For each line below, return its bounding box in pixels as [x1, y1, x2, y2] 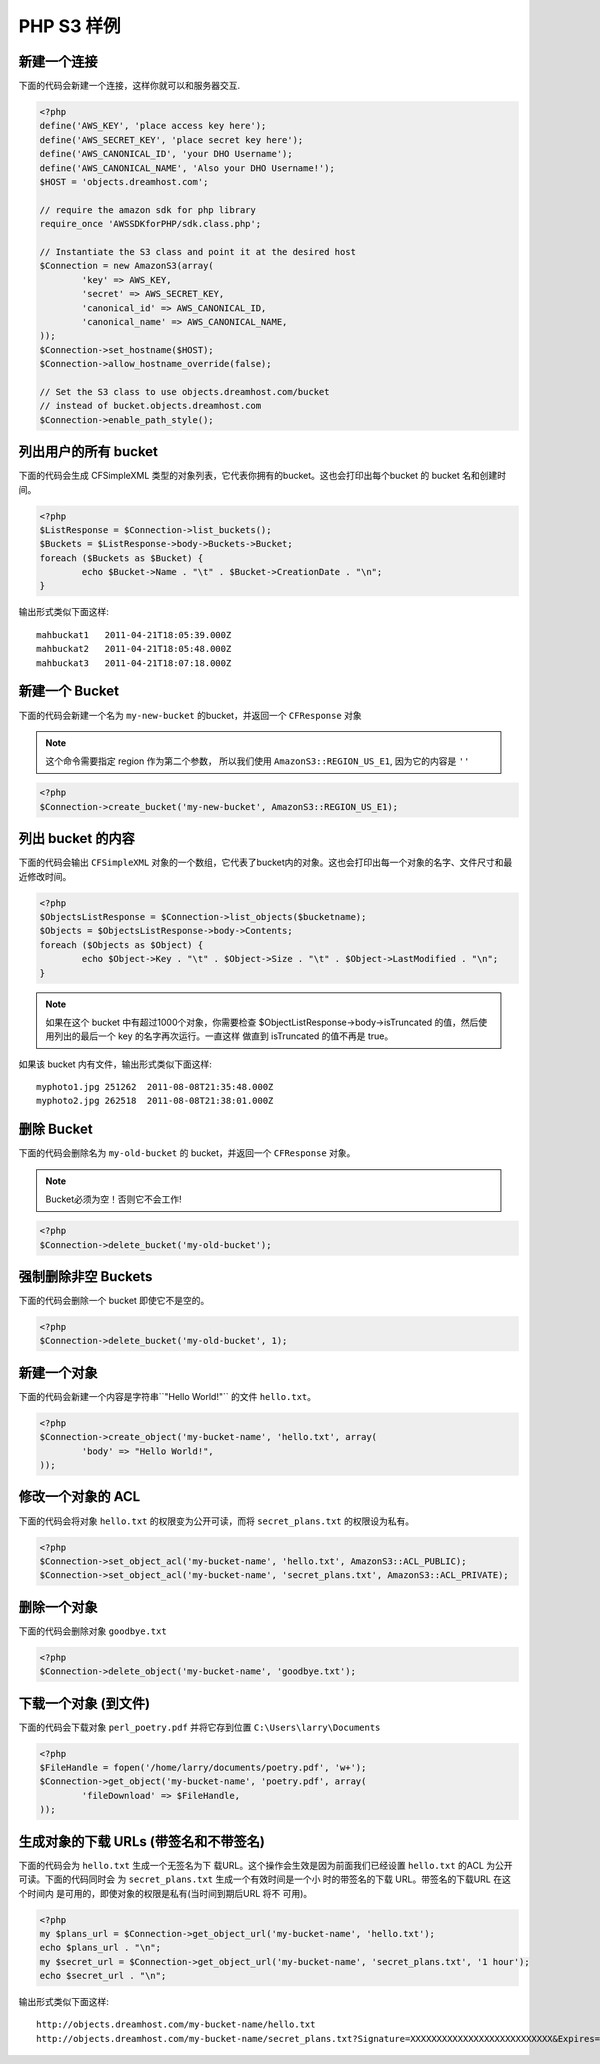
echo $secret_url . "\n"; [39, 1970, 167, 1982]
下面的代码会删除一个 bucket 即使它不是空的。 [18, 1295, 210, 1307]
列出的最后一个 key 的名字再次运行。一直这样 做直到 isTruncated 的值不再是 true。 [53, 1030, 394, 1042]
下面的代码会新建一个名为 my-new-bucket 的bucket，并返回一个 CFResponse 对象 [18, 709, 362, 721]
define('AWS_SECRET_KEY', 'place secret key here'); [39, 134, 304, 145]
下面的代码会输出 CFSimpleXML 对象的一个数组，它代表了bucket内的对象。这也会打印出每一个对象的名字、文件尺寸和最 [18, 856, 513, 869]
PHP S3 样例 [18, 15, 121, 37]
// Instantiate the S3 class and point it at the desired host [39, 246, 357, 257]
